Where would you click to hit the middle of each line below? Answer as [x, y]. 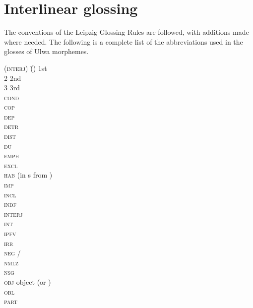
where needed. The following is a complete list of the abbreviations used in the [124, 41]
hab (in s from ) [28, 175]
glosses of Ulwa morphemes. [46, 51]
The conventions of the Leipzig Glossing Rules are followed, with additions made [126, 32]
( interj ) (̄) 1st [26, 68]
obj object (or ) [28, 281]
